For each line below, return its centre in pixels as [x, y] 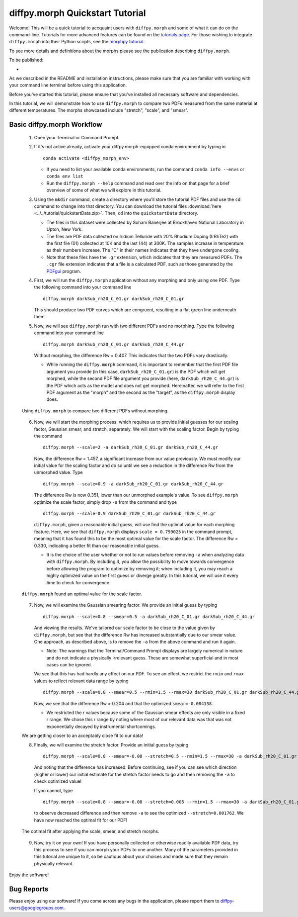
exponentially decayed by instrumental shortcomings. [101, 727]
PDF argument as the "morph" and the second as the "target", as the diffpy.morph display [141, 392]
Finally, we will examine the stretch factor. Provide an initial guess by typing [111, 745]
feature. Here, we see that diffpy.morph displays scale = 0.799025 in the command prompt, [133, 532]
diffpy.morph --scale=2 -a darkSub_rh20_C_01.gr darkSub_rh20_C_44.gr [131, 447]
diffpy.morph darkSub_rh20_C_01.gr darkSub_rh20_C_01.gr [114, 299]
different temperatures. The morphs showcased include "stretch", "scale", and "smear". [99, 110]
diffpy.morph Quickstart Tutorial [77, 13]
